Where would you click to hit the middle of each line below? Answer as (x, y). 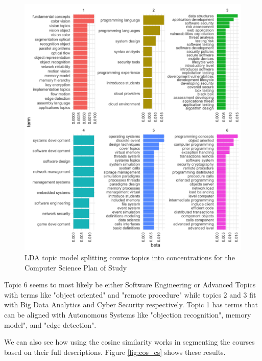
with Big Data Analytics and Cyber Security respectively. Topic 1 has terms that (131, 304)
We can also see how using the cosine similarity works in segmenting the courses (129, 342)
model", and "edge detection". (50, 324)
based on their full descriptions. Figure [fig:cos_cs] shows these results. (115, 352)
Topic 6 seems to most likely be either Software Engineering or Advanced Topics (130, 285)
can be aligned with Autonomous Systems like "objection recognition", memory (128, 314)
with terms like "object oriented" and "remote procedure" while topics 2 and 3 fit (130, 294)
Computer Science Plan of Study (76, 267)
